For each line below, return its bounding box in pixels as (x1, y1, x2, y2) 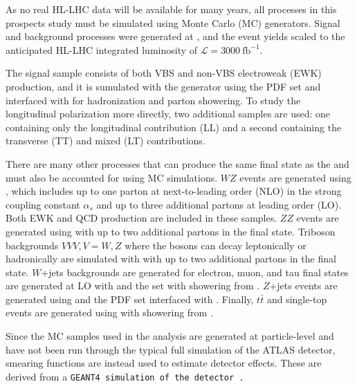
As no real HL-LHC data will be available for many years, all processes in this (6, 2, 337, 16)
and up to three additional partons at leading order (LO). (96, 197, 342, 211)
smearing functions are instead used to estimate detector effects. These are (6, 356, 322, 370)
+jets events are (269, 278, 338, 293)
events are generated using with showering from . (6, 305, 213, 320)
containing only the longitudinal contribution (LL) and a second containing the (6, 119, 342, 134)
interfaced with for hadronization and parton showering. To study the (6, 93, 301, 107)
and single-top (266, 291, 327, 306)
